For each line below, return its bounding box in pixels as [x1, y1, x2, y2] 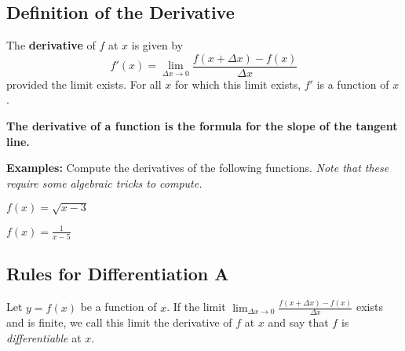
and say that [268, 314, 329, 331]
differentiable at [6, 329, 82, 346]
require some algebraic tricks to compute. [6, 174, 202, 191]
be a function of [80, 298, 157, 315]
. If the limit [166, 298, 226, 315]
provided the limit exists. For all [6, 75, 162, 92]
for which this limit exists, [174, 75, 301, 92]
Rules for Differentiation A [6, 261, 229, 286]
